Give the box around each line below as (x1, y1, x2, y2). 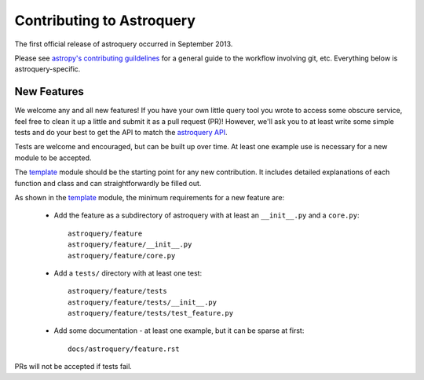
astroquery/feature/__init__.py (68, 240, 192, 249)
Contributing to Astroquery (14, 12, 196, 29)
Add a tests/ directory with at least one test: (53, 268, 203, 278)
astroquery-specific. (14, 64, 81, 74)
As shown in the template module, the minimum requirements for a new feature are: (14, 192, 285, 202)
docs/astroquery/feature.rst (68, 344, 180, 353)
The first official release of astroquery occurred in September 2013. (14, 39, 233, 49)
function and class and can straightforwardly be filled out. (14, 178, 202, 188)
